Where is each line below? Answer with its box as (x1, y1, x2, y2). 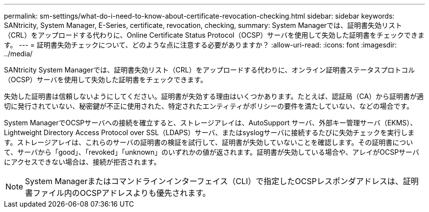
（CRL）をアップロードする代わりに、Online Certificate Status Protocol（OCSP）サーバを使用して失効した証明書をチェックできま (4, 31, 425, 39)
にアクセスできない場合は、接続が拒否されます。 (4, 158, 161, 166)
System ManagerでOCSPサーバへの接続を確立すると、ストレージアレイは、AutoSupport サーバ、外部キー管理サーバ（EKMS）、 (4, 118, 417, 127)
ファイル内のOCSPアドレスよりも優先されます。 (33, 188, 211, 198)
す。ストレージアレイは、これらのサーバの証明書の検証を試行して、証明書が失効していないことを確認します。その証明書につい (4, 138, 413, 146)
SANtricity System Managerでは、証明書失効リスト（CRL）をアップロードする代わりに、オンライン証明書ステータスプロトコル (4, 66, 415, 74)
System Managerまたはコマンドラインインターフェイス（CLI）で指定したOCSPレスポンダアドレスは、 (25, 176, 403, 186)
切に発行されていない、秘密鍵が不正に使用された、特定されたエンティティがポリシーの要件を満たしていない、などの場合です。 (4, 102, 414, 110)
